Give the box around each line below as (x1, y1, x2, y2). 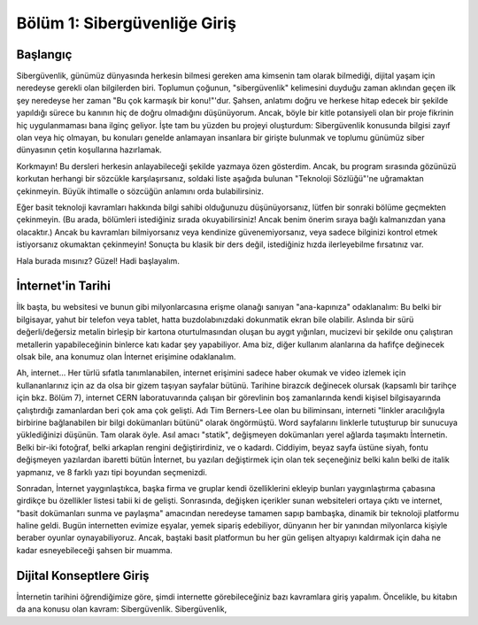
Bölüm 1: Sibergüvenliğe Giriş (16, 13, 237, 33)
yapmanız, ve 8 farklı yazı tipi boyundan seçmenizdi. (16, 467, 208, 477)
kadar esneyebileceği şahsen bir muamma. (16, 544, 173, 555)
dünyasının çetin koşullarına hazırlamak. (16, 144, 163, 155)
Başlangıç (16, 47, 73, 62)
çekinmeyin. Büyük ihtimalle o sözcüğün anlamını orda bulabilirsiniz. (16, 186, 265, 197)
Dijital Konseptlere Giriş (16, 567, 150, 583)
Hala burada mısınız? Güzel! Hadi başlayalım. (16, 255, 181, 266)
